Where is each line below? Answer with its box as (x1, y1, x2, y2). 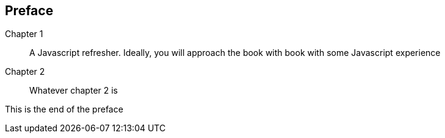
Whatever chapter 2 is (29, 85, 118, 96)
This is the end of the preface (5, 104, 123, 115)
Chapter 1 (5, 29, 43, 40)
